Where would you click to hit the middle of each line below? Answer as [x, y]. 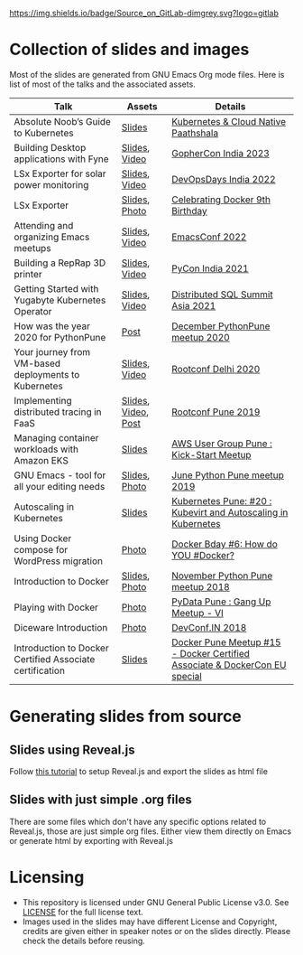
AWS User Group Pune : [222, 444]
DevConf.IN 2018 [209, 627]
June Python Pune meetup [227, 475]
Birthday [189, 211]
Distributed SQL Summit [222, 295]
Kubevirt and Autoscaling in [230, 512]
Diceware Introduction [61, 627]
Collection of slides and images [129, 50]
